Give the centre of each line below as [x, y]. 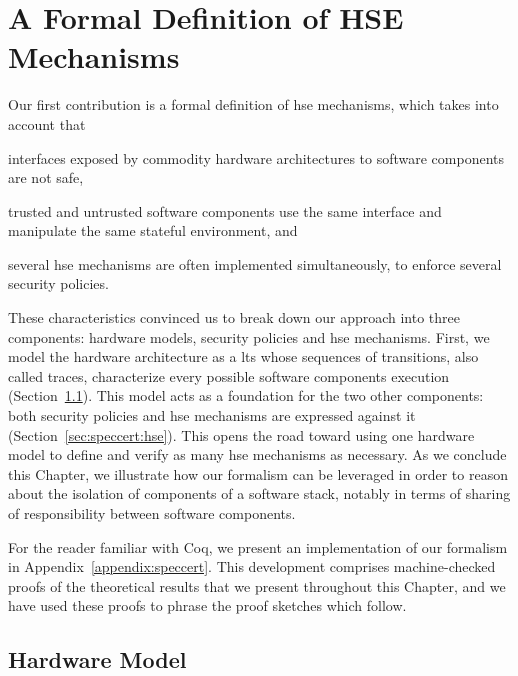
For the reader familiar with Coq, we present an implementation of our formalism [258, 546]
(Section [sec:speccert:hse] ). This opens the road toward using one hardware [241, 434]
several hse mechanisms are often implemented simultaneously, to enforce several [255, 263]
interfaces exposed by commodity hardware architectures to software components [256, 157]
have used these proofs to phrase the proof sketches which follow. [207, 605]
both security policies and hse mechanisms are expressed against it [212, 415]
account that [47, 123]
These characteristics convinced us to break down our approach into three [234, 317]
